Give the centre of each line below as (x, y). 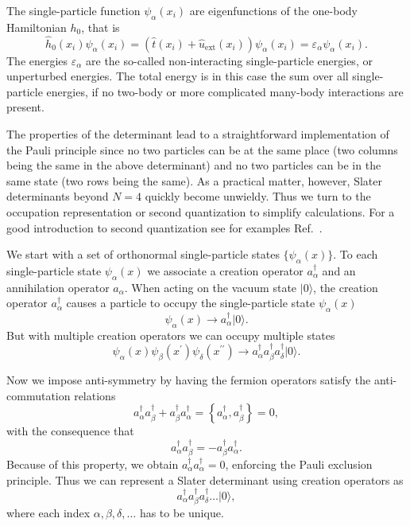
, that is (101, 27)
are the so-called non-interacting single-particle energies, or (229, 60)
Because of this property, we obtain (93, 464)
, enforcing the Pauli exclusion (299, 464)
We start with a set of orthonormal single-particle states (143, 254)
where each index (48, 513)
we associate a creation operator (225, 270)
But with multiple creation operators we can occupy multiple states (171, 335)
